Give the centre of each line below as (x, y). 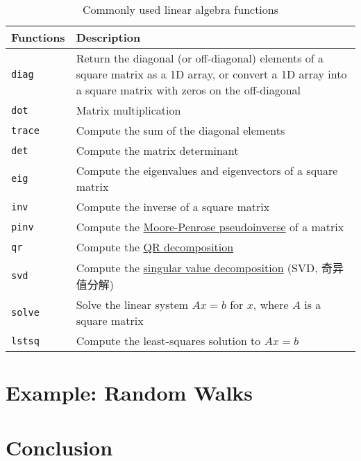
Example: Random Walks (129, 393)
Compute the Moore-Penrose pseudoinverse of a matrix (210, 227)
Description (108, 37)
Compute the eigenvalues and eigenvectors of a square (207, 170)
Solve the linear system (132, 304)
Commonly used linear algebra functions (180, 9)
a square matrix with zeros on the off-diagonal (188, 90)
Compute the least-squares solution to (168, 341)
